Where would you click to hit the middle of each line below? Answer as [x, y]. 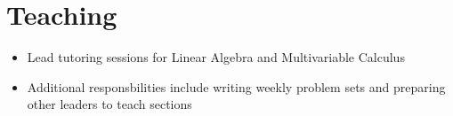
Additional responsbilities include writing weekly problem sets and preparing [236, 86]
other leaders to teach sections [109, 104]
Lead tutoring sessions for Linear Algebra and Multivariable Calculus [216, 57]
